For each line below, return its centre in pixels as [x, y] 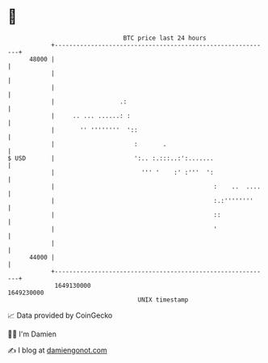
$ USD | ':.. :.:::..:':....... [111, 158]
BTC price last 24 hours [165, 38]
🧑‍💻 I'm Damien [32, 334]
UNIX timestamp [163, 300]
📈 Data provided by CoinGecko [60, 315]
